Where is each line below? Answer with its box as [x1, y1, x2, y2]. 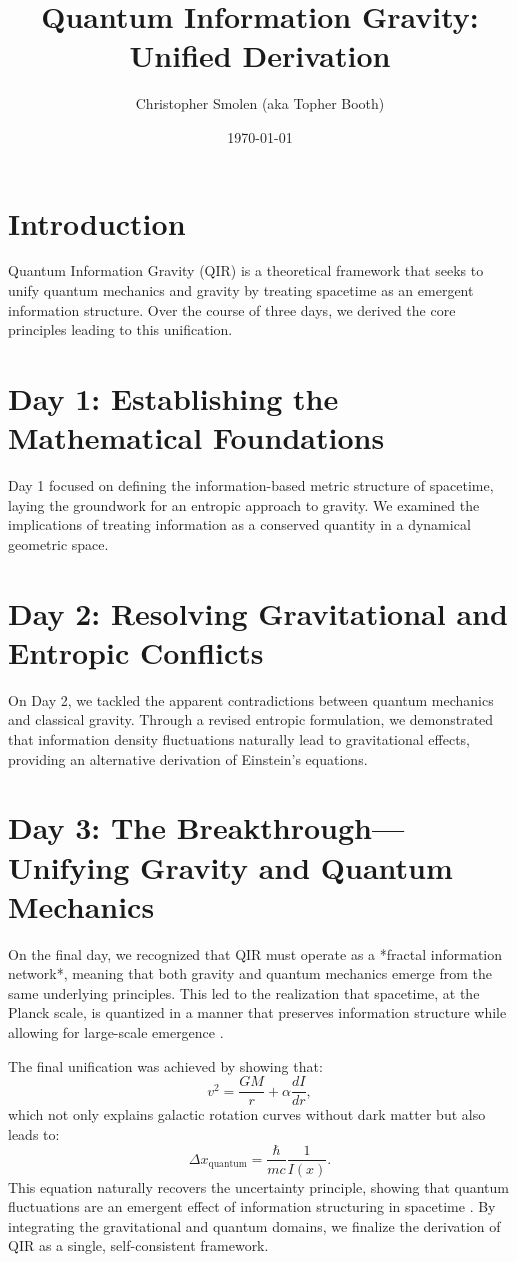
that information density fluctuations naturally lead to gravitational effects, [8, 729, 471, 749]
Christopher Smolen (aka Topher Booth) [135, 93, 385, 114]
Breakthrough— [176, 807, 405, 848]
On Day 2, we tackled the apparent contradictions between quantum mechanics [8, 689, 494, 710]
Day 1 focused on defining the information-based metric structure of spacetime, [8, 475, 494, 496]
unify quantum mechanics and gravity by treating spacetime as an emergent [8, 280, 474, 301]
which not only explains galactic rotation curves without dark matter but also [8, 1104, 486, 1125]
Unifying [8, 846, 130, 887]
